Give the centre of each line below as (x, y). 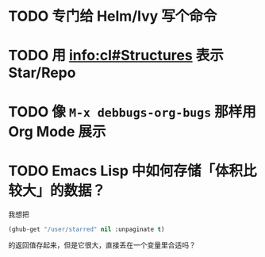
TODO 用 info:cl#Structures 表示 (116, 56)
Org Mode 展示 (57, 131)
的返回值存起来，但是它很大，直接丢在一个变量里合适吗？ (102, 245)
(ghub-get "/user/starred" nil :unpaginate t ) (86, 229)
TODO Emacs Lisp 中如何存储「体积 (126, 171)
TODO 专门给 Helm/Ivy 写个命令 (113, 16)
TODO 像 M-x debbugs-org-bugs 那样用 (132, 111)
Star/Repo (42, 73)
